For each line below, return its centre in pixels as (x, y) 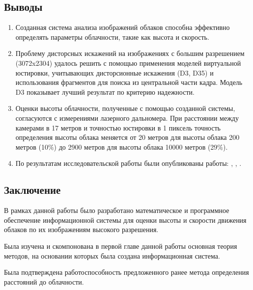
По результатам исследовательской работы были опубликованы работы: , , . (128, 163)
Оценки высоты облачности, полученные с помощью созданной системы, (125, 108)
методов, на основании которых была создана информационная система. (112, 255)
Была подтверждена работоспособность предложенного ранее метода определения (126, 272)
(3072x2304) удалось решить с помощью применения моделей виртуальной (128, 63)
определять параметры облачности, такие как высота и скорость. (112, 37)
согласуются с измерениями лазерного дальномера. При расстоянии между (127, 118)
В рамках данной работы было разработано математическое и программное (117, 210)
